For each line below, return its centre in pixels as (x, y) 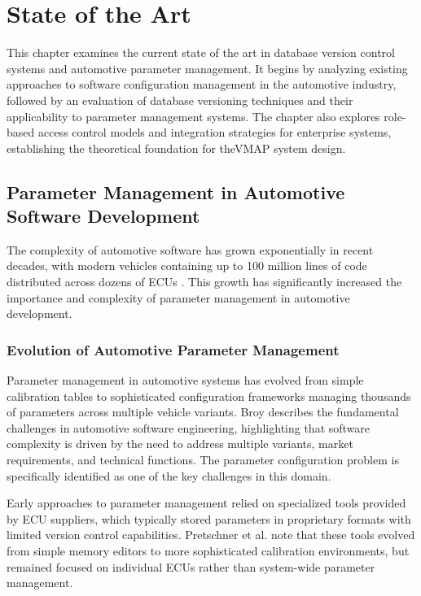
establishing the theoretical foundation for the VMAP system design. (176, 148)
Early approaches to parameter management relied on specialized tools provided (206, 503)
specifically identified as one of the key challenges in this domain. (169, 475)
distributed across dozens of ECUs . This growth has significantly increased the (204, 282)
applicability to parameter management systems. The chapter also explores (193, 116)
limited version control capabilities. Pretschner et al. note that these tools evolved (211, 535)
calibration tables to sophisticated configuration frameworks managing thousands (209, 396)
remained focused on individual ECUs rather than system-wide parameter (191, 566)
